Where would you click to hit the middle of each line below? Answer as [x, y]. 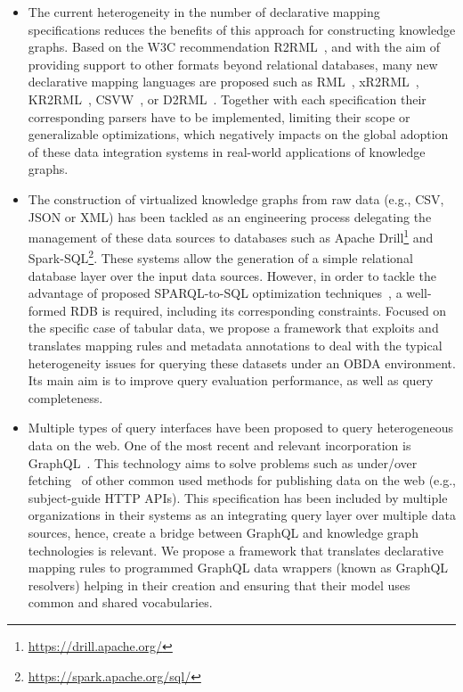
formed [47, 310]
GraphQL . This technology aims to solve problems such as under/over [223, 462]
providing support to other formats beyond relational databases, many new [233, 64]
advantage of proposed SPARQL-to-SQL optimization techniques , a [215, 293]
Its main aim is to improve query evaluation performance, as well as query [231, 380]
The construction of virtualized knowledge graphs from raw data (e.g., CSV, [236, 198]
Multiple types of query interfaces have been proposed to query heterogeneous [241, 428]
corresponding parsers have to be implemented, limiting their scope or [219, 116]
